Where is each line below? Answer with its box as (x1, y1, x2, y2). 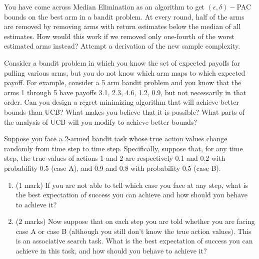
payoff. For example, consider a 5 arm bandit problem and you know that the (4, 77, 241, 88)
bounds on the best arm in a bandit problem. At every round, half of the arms (4, 11, 244, 22)
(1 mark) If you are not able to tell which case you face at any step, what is (15, 179, 248, 190)
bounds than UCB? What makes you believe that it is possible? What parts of (4, 106, 245, 117)
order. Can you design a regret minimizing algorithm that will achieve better (4, 97, 239, 107)
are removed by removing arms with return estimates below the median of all (4, 21, 241, 32)
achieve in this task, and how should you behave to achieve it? (15, 245, 207, 256)
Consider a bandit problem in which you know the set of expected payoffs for (4, 57, 240, 68)
